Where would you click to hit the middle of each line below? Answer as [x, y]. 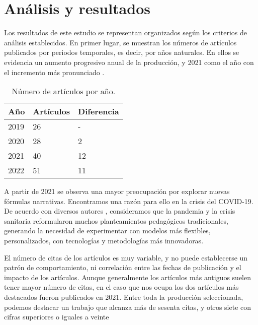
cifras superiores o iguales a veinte [57, 317]
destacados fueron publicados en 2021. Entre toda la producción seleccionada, [124, 297]
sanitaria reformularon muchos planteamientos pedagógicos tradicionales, [116, 220]
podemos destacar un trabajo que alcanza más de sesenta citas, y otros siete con [128, 307]
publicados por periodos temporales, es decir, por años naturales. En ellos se [122, 52]
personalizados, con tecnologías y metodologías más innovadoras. [104, 241]
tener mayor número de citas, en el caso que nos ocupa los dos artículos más [121, 287]
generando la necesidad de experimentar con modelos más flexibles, [107, 231]
